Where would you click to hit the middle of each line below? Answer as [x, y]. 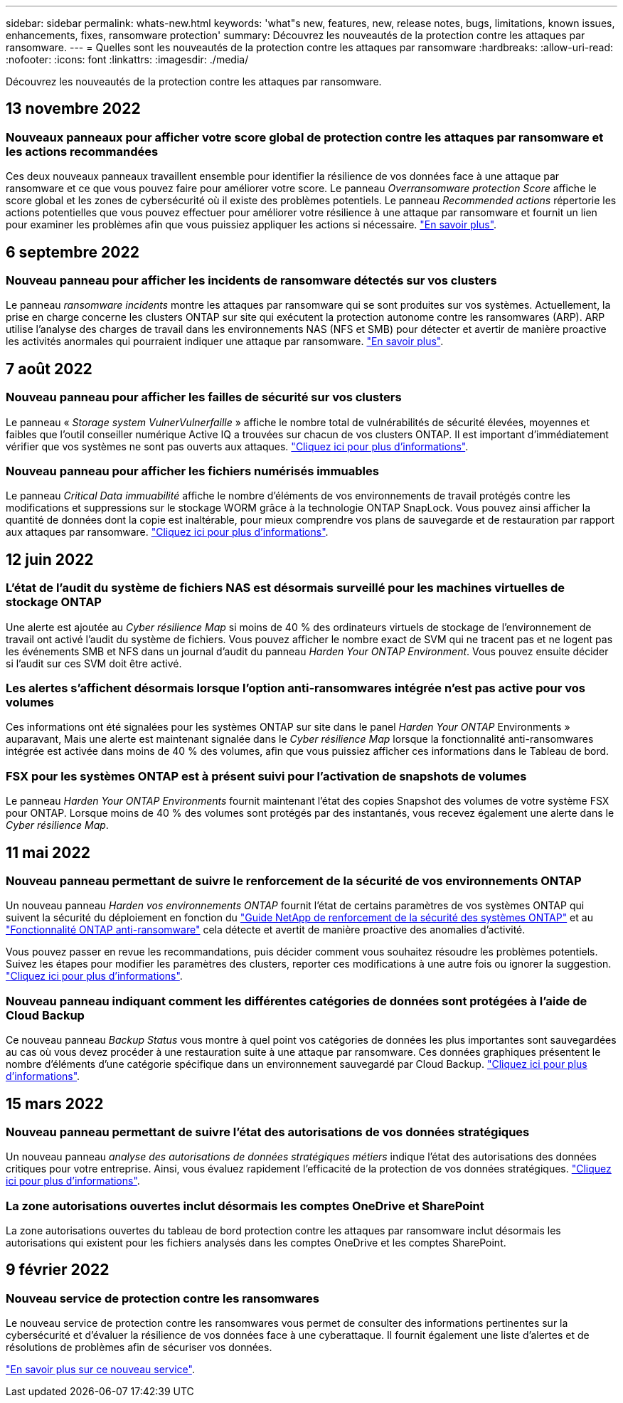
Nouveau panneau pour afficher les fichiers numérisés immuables [192, 471]
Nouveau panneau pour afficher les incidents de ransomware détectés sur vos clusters [251, 281]
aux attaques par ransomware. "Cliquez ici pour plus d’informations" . [167, 532]
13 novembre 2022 [73, 109]
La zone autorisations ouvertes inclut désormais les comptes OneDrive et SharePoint [245, 1206]
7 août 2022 [49, 369]
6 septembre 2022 [73, 252]
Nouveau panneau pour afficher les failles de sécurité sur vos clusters [204, 397]
